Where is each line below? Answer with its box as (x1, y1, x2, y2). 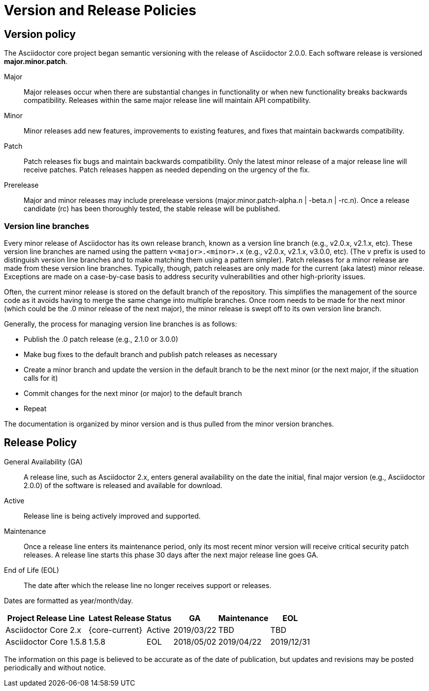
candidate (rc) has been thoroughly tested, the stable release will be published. (24, 204, 280, 213)
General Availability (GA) (4, 457, 83, 466)
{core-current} (89, 625, 143, 635)
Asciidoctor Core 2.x (5, 625, 82, 635)
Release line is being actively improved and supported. (24, 511, 201, 520)
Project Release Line (7, 613, 85, 623)
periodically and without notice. (4, 663, 106, 672)
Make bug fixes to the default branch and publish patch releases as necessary (24, 350, 277, 359)
